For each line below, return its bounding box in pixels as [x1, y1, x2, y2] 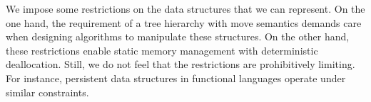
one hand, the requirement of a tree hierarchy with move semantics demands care [6, 15, 362, 30]
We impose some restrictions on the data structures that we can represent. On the [6, 1, 365, 16]
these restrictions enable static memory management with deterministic [6, 42, 318, 57]
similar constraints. [6, 84, 89, 99]
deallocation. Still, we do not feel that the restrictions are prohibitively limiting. [6, 57, 355, 72]
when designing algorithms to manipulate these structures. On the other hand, [6, 29, 350, 44]
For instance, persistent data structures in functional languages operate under [6, 70, 346, 85]
